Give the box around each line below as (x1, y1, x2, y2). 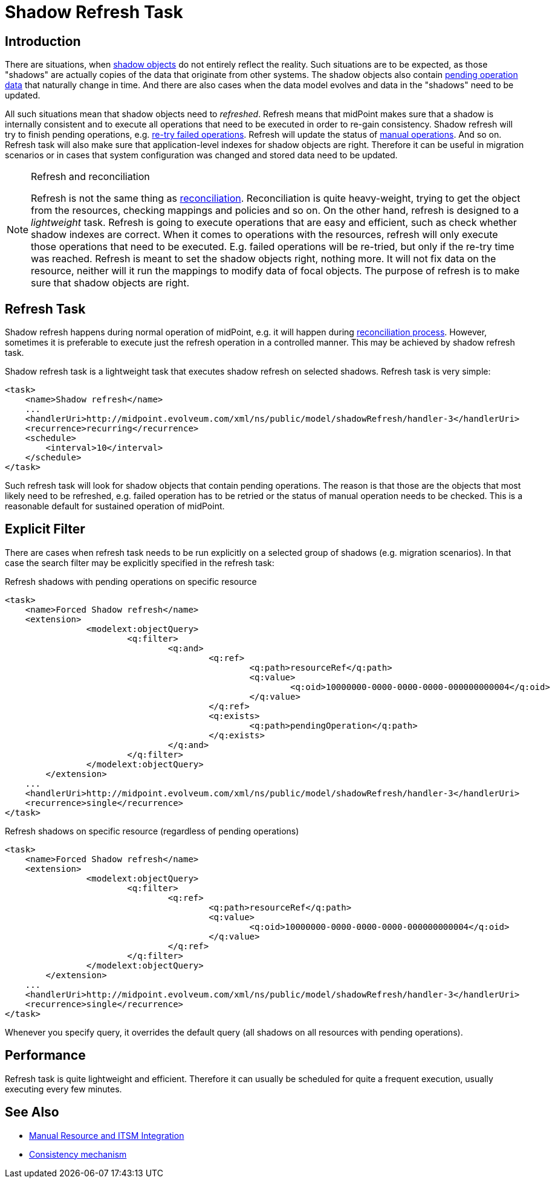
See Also (5, 1104, 59, 1120)
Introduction (5, 33, 81, 49)
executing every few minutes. (5, 1083, 122, 1094)
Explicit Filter (5, 521, 85, 537)
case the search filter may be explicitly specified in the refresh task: (5, 557, 274, 568)
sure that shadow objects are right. (31, 277, 190, 289)
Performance (5, 1048, 86, 1063)
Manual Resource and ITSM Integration (29, 1130, 184, 1141)
